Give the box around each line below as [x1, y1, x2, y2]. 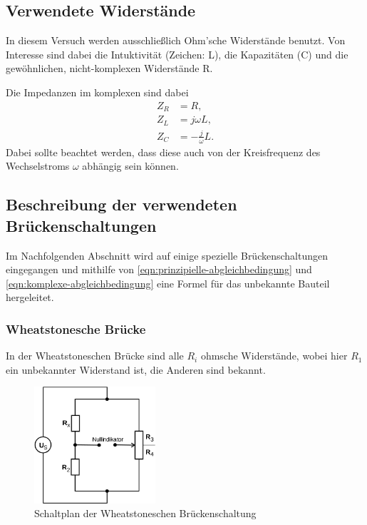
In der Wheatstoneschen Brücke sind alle [6, 348, 184, 363]
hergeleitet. [6, 290, 54, 305]
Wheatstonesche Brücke [6, 320, 146, 337]
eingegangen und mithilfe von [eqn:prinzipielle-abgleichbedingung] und [6, 262, 312, 277]
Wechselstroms [6, 158, 70, 173]
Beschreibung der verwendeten [6, 193, 237, 215]
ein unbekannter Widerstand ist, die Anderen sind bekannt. [6, 362, 266, 377]
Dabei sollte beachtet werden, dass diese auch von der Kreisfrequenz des [6, 144, 321, 159]
